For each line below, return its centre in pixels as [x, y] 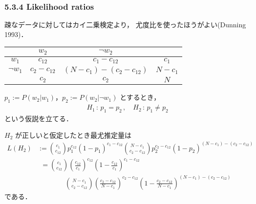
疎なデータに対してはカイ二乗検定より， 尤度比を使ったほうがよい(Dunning [125, 25]
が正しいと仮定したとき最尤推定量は [73, 135]
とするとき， [140, 97]
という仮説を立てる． [39, 118]
